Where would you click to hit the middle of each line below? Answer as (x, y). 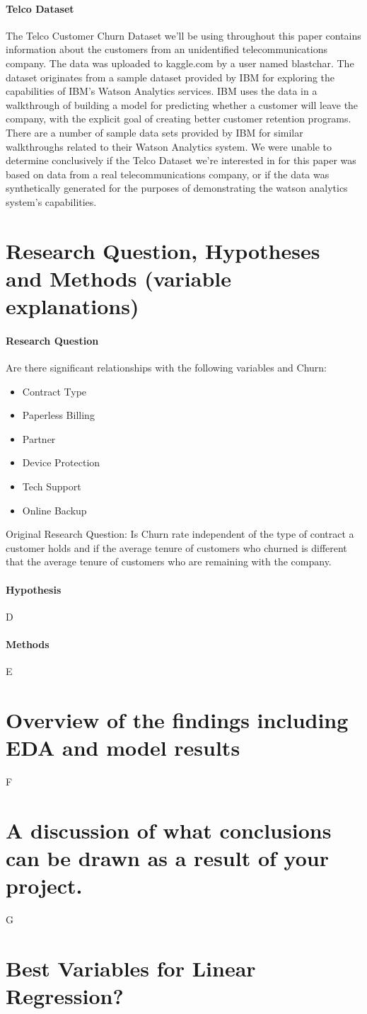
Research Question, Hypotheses (163, 250)
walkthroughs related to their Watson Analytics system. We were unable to (169, 146)
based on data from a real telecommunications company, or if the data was (168, 174)
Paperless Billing (58, 415)
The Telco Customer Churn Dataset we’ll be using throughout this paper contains (183, 35)
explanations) (72, 306)
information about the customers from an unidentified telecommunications (167, 49)
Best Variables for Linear (131, 968)
